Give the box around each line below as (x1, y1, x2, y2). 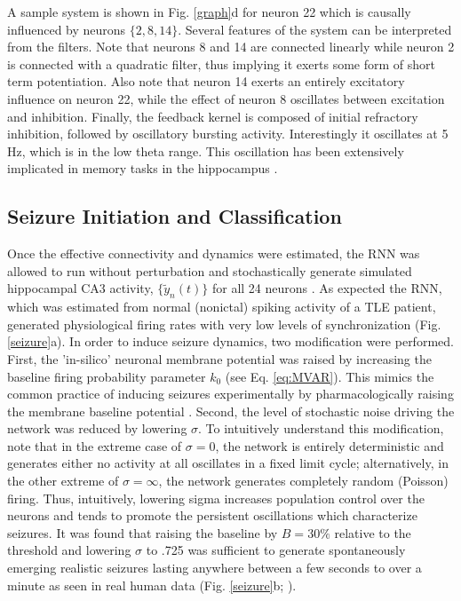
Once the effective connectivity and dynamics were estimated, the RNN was (7, 244, 420, 263)
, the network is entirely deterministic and (215, 436, 444, 455)
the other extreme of (7, 471, 119, 490)
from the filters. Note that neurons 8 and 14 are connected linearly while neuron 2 (7, 37, 455, 56)
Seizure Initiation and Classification (7, 202, 342, 230)
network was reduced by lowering (7, 419, 187, 438)
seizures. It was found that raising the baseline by (7, 523, 278, 542)
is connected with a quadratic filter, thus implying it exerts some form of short (7, 54, 436, 73)
